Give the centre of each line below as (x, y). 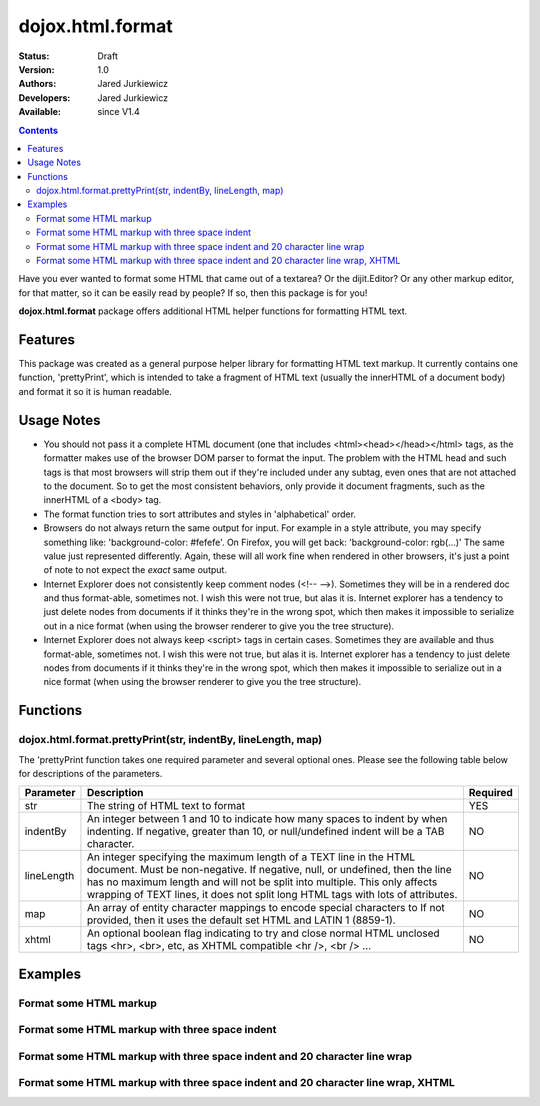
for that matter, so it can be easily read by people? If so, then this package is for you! (193, 292)
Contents (38, 130)
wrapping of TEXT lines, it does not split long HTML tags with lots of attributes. (272, 895)
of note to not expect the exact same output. (135, 570)
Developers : (44, 97)
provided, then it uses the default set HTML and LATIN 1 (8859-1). (241, 920)
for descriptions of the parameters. (90, 773)
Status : (34, 56)
